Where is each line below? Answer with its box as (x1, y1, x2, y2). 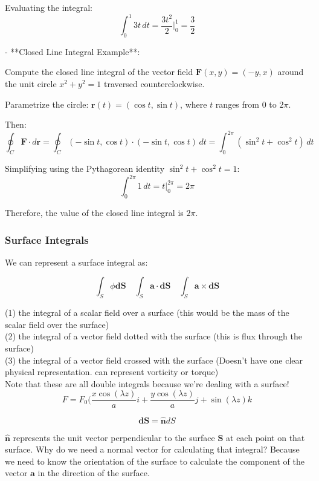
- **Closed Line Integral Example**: (5, 45, 140, 57)
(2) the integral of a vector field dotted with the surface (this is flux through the (5, 330, 302, 342)
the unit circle (5, 77, 57, 90)
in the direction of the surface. (37, 466, 150, 479)
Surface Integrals (5, 232, 89, 247)
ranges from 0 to (215, 97, 277, 110)
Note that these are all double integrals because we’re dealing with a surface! (5, 377, 289, 390)
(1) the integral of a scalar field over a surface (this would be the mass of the (5, 306, 289, 319)
